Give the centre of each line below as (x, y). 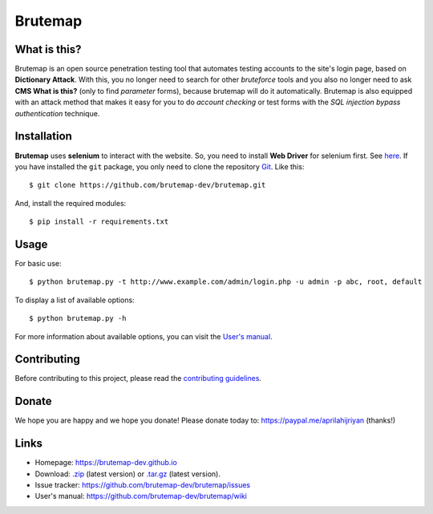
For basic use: (38, 263)
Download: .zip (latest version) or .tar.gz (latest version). (127, 474)
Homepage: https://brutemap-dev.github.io (106, 463)
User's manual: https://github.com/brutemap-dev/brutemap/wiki (141, 496)
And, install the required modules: (71, 203)
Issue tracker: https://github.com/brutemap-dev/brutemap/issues (143, 485)
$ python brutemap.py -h (78, 318)
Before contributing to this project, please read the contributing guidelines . (138, 378)
